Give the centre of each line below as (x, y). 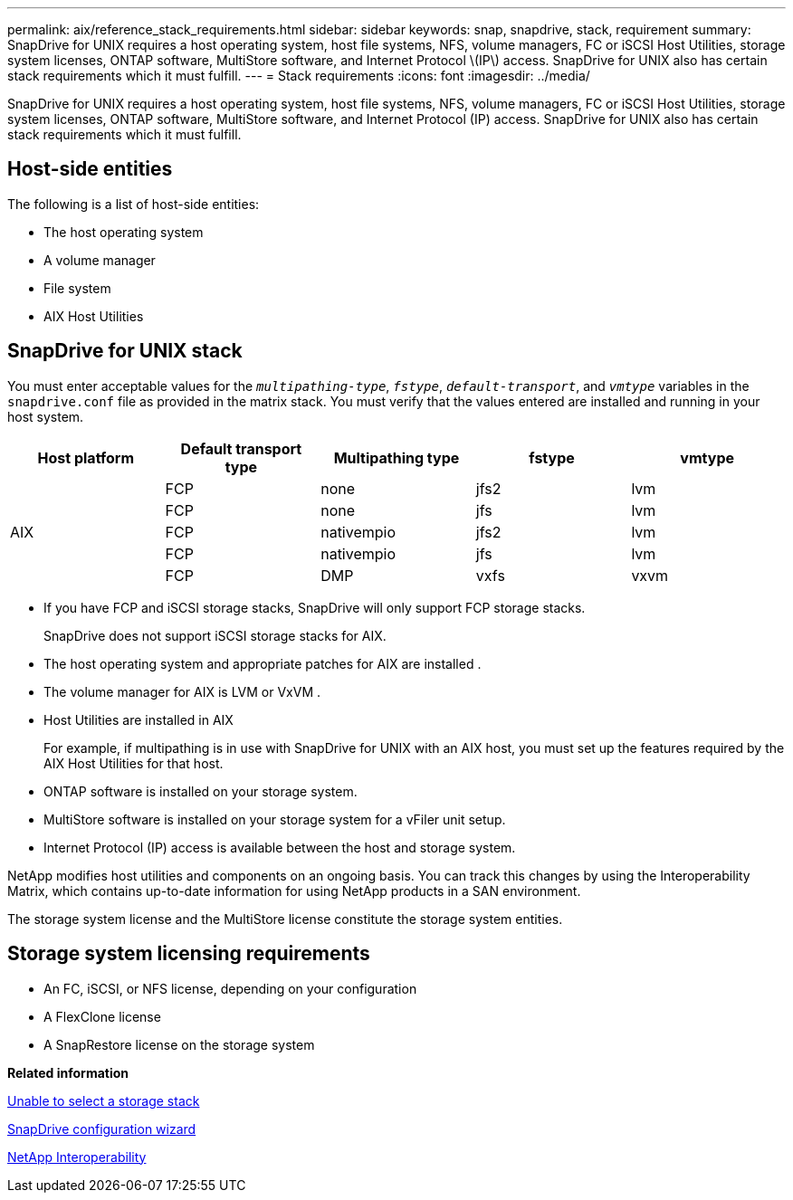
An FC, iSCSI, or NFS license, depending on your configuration (230, 988)
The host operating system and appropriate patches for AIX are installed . (263, 663)
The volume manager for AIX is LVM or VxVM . (182, 691)
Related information (68, 1072)
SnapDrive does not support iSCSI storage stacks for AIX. (215, 635)
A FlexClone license (102, 1016)
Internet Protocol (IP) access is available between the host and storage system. (280, 847)
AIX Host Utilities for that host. (134, 763)
